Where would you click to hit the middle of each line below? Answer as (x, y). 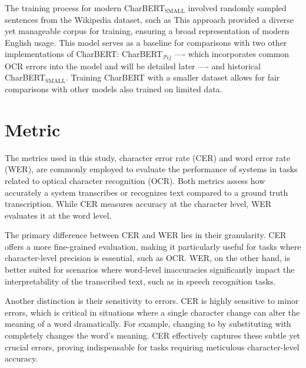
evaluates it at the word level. (58, 215)
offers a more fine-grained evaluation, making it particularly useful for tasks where (153, 246)
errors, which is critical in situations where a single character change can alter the (152, 312)
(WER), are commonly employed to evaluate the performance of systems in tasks (151, 169)
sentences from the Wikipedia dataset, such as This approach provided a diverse (149, 19)
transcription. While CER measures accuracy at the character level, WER (138, 204)
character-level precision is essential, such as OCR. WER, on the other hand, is (148, 258)
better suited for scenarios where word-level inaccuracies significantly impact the (150, 270)
